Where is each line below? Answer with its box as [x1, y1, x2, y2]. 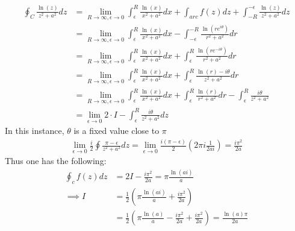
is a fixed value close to [73, 124, 160, 137]
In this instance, [5, 124, 64, 137]
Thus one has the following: [5, 154, 107, 167]
